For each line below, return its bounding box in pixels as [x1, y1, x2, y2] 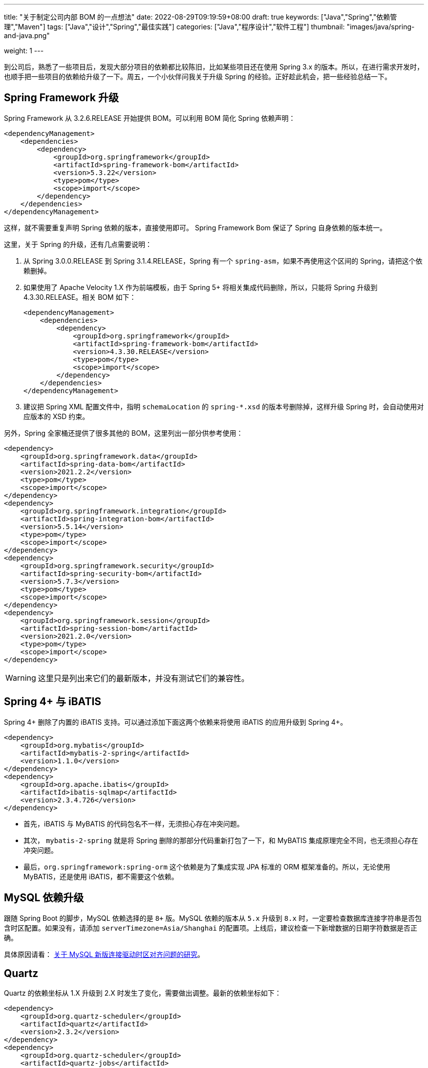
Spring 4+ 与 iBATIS [4, 695, 102, 708]
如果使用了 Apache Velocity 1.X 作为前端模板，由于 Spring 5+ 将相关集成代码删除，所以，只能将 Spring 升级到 [23, 283, 378, 291]
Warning [5, 672, 36, 683]
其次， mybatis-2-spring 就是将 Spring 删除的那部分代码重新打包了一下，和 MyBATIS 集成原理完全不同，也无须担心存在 [23, 836, 418, 845]
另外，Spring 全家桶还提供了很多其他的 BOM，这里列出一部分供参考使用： [4, 428, 243, 437]
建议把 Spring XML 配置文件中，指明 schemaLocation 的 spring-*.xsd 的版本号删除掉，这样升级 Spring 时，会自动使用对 [23, 402, 424, 411]
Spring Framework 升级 [4, 91, 119, 104]
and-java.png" [4, 31, 50, 40]
